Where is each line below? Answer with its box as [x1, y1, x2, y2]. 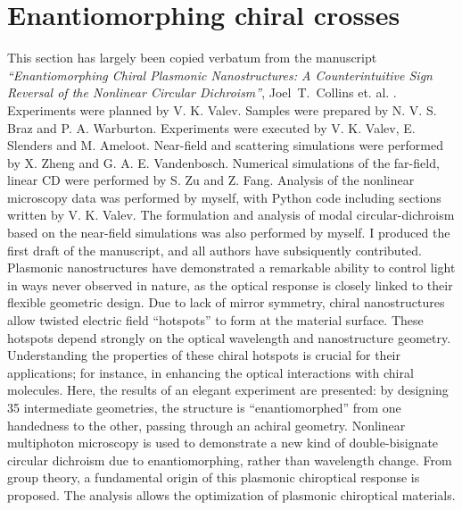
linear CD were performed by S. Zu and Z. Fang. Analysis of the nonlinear [7, 171, 415, 189]
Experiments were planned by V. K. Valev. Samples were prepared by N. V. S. [7, 100, 437, 119]
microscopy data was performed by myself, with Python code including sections [7, 188, 441, 206]
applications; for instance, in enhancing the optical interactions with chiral [7, 363, 414, 381]
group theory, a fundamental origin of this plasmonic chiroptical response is [7, 468, 420, 487]
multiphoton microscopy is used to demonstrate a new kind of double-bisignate [7, 433, 439, 452]
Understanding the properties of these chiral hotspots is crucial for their [7, 346, 400, 364]
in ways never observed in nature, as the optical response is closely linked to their [7, 275, 453, 294]
